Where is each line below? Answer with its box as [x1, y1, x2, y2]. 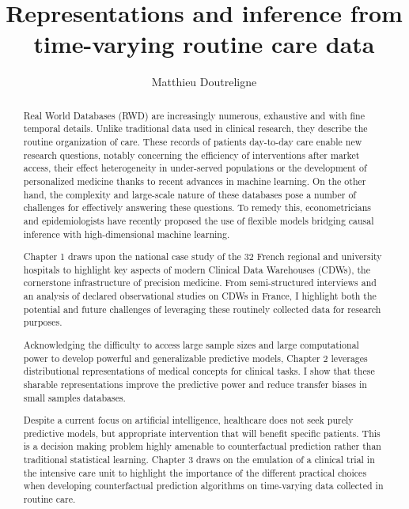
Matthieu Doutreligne [151, 74, 257, 90]
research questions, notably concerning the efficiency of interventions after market [23, 148, 360, 161]
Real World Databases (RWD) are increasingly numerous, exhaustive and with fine [23, 108, 365, 122]
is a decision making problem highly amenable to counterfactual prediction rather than [23, 439, 381, 453]
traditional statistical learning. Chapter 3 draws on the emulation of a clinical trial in [23, 453, 375, 466]
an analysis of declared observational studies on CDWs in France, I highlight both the [23, 289, 377, 303]
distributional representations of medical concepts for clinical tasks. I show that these [23, 364, 375, 378]
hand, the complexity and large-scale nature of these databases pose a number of [23, 187, 357, 201]
